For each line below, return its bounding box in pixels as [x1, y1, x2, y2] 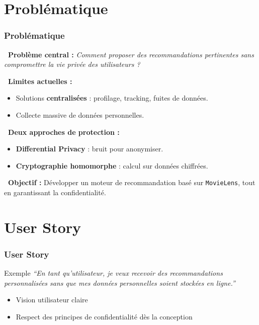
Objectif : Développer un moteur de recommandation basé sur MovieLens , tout [8, 177, 255, 188]
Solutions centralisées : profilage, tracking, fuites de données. [16, 93, 208, 103]
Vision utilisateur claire [16, 294, 88, 305]
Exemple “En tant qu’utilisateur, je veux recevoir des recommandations [4, 268, 223, 278]
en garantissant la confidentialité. [4, 187, 106, 197]
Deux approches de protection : [8, 126, 120, 137]
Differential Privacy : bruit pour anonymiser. [16, 143, 163, 154]
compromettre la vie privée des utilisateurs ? [4, 59, 140, 69]
